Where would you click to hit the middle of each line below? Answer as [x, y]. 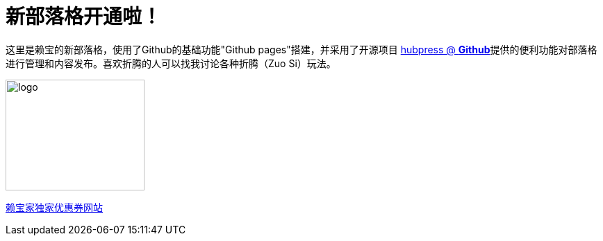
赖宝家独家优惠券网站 [54, 207]
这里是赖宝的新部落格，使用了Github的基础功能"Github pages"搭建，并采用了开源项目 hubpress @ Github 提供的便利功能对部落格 [301, 49]
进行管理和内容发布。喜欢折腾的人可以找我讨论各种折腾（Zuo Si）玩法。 [171, 63]
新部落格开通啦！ [84, 17]
